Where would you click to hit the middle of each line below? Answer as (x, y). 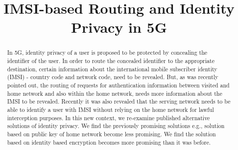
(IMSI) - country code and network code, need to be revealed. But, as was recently (113, 77)
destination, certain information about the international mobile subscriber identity (112, 69)
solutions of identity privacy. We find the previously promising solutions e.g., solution (116, 126)
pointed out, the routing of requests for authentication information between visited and (118, 85)
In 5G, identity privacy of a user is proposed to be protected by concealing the (107, 53)
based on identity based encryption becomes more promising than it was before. (109, 142)
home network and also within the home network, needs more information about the (115, 93)
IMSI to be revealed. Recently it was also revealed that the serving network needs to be (119, 101)
